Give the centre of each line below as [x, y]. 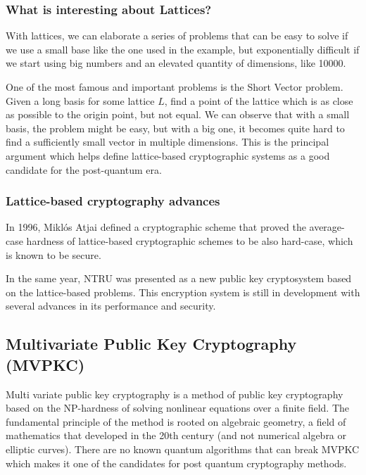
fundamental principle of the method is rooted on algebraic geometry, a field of [176, 421]
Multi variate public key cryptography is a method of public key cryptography [175, 394]
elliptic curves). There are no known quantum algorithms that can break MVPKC [183, 449]
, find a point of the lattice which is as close [259, 100]
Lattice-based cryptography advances [113, 201]
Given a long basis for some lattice [80, 100]
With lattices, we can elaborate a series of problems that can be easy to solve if [177, 36]
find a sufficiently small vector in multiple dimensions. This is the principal [168, 142]
